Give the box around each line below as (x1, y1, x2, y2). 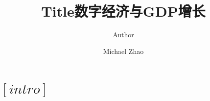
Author (113, 29, 134, 40)
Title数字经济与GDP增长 (41, 1, 206, 21)
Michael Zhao (103, 46, 144, 56)
